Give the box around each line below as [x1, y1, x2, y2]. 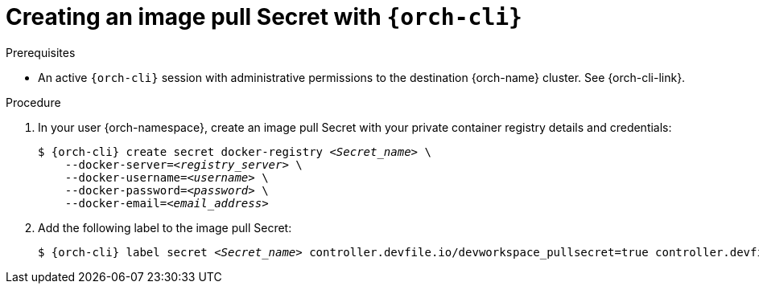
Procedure [6, 95, 61, 109]
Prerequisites [6, 45, 76, 59]
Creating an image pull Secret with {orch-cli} [6, 3, 522, 31]
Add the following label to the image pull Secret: [38, 220, 292, 235]
